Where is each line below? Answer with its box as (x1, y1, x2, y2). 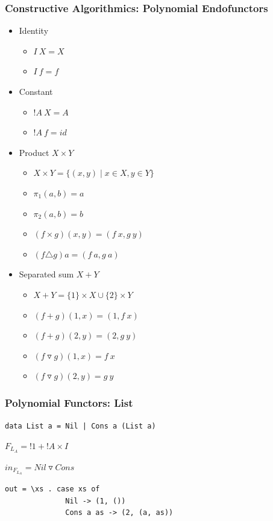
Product (19, 146, 49, 158)
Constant (19, 85, 53, 97)
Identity (19, 24, 49, 37)
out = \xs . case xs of (5, 485, 100, 494)
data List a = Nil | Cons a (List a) (5, 422, 156, 431)
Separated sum (19, 268, 74, 280)
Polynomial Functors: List (5, 395, 133, 410)
